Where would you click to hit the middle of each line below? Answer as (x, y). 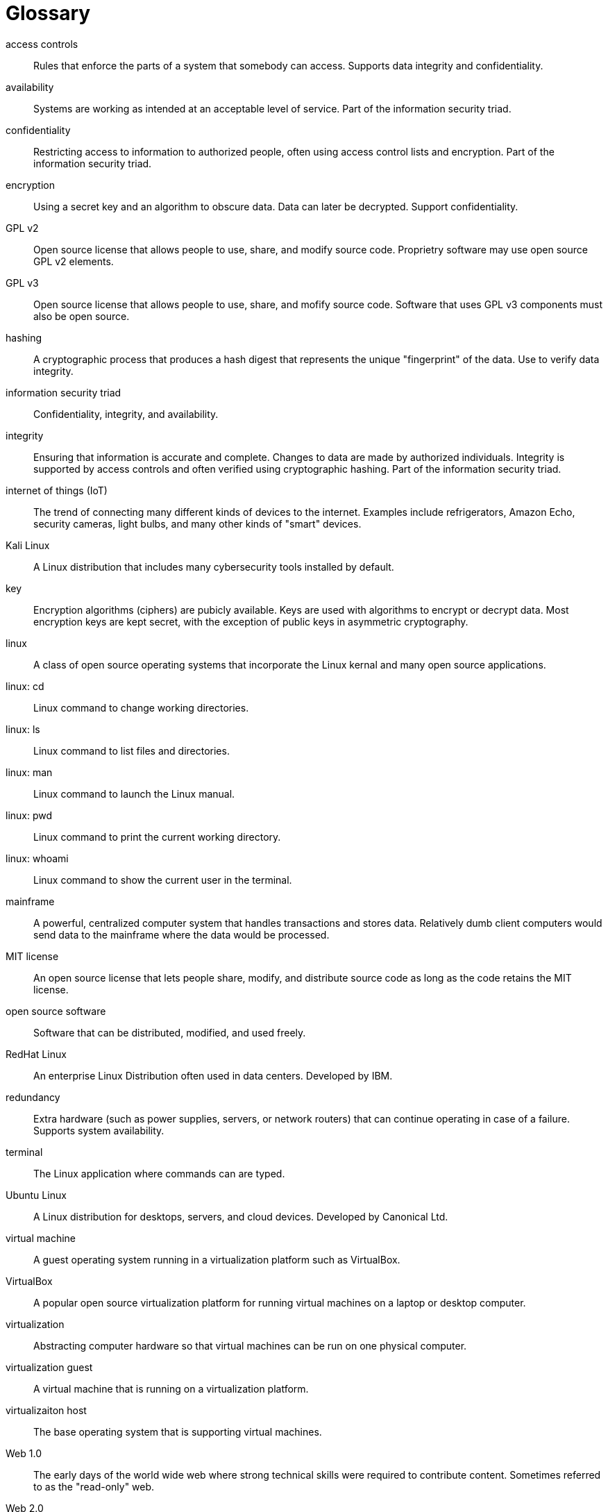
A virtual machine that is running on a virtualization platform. (171, 1388)
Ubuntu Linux (36, 1195)
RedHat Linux (36, 1054)
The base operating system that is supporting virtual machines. (178, 1431)
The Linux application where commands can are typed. (159, 1173)
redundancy (33, 1097)
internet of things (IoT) (57, 490)
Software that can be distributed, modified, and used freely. (170, 1032)
